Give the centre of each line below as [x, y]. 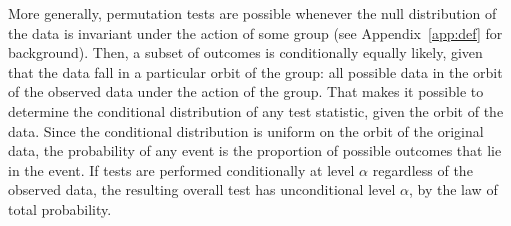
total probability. [60, 208]
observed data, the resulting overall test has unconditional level [202, 189]
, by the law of [453, 189]
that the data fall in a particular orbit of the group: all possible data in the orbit [255, 71]
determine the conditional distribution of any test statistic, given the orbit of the [256, 110]
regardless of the [422, 169]
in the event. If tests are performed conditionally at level [181, 169]
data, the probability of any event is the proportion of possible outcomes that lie [255, 150]
